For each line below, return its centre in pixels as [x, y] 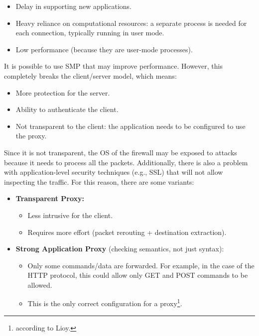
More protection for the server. [63, 92]
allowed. [40, 284]
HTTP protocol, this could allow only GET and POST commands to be [138, 275]
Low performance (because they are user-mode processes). [104, 49]
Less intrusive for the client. [70, 215]
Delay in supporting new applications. [73, 6]
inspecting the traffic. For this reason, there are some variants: [99, 181]
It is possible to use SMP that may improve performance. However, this [113, 66]
